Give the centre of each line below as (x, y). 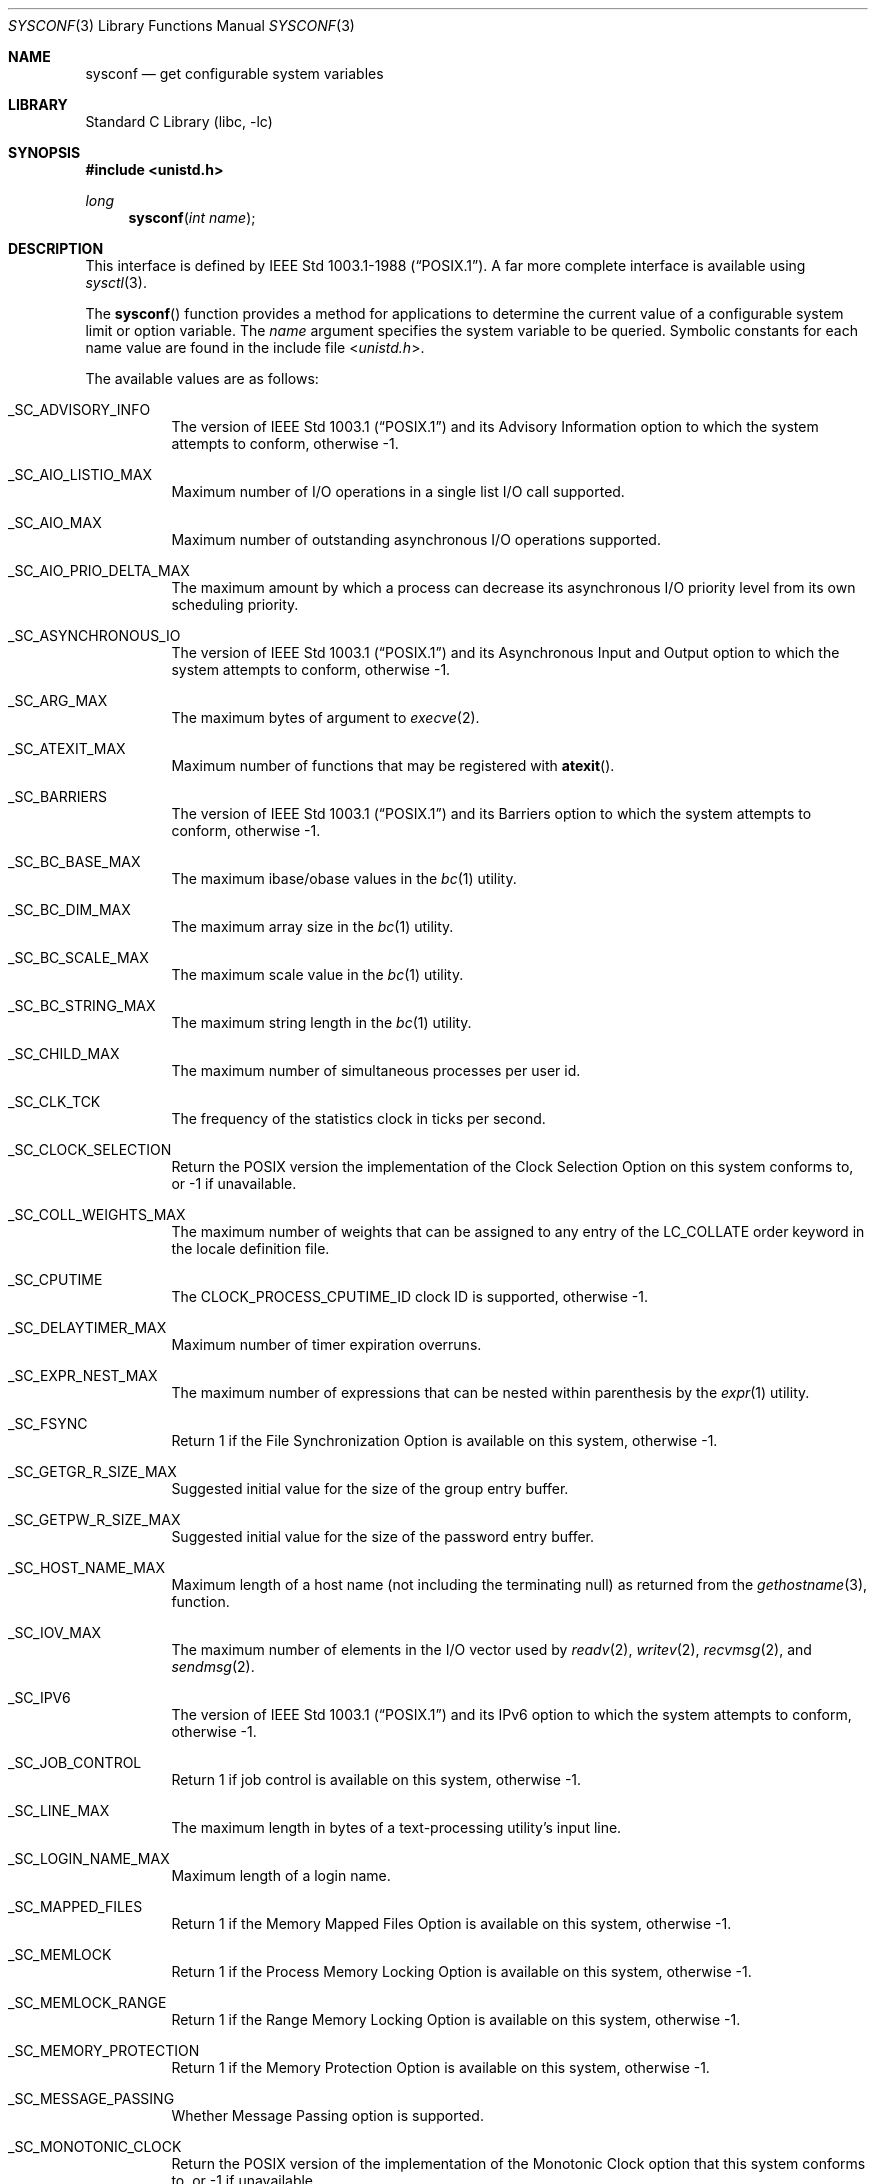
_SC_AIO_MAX (55, 522)
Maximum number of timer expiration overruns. (326, 1344)
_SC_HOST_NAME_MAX (87, 1567)
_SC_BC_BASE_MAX (74, 861)
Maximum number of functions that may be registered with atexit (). (393, 765)
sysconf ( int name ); (192, 217)
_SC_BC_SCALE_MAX (78, 957)
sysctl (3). (116, 282)
